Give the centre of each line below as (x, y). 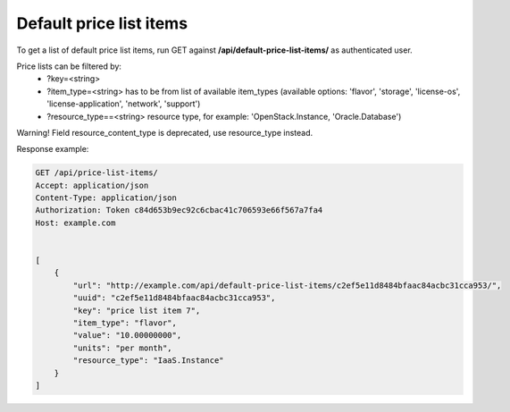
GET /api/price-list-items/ (96, 173)
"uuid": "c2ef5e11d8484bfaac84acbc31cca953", (174, 298)
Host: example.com (75, 223)
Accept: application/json (92, 185)
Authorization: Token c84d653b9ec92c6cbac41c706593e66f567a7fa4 (179, 210)
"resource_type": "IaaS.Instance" (148, 361)
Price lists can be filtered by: (69, 66)
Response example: (53, 149)
